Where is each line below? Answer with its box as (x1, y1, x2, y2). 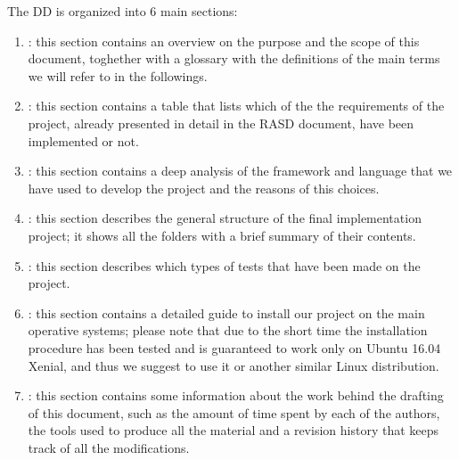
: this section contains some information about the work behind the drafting (28, 386, 444, 405)
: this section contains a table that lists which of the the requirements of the (28, 96, 445, 115)
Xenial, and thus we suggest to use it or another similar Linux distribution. (28, 356, 439, 374)
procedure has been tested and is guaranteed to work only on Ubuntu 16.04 (28, 338, 441, 357)
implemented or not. (28, 131, 139, 150)
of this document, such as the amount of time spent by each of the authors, (28, 403, 440, 422)
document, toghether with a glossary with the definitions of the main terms (28, 49, 440, 68)
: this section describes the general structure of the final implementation (28, 209, 422, 227)
